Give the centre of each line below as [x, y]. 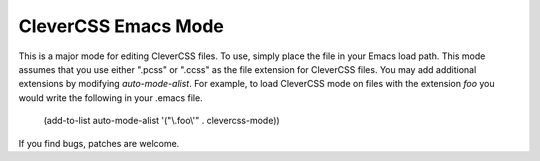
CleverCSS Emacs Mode [121, 26]
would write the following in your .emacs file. [111, 97]
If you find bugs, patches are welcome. [99, 143]
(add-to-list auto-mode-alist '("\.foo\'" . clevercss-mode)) [161, 121]
